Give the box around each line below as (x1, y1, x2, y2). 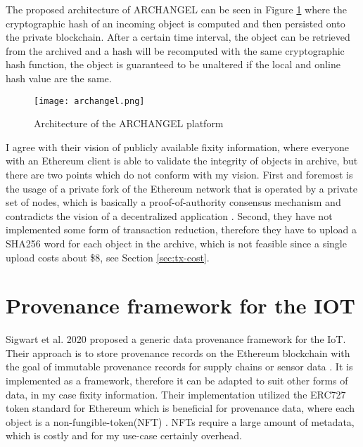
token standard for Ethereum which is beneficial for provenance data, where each (6, 401, 355, 415)
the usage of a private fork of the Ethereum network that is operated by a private (6, 181, 357, 195)
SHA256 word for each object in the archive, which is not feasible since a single (6, 235, 347, 250)
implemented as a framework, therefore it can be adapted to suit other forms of (6, 373, 348, 388)
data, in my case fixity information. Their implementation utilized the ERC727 (6, 387, 346, 401)
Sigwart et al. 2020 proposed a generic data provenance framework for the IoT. (6, 332, 346, 346)
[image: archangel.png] (34, 96, 145, 106)
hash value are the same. (6, 70, 112, 85)
